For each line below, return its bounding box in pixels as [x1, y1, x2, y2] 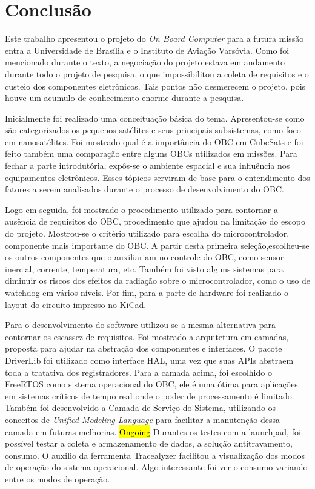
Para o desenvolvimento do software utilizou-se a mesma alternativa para [5, 318, 276, 331]
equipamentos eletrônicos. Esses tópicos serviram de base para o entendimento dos [5, 171, 310, 183]
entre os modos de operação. [5, 472, 110, 485]
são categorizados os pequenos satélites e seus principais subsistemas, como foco [5, 123, 301, 136]
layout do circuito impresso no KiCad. [5, 298, 147, 310]
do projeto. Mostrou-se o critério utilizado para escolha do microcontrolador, [5, 227, 290, 240]
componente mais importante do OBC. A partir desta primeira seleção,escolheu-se [5, 238, 310, 251]
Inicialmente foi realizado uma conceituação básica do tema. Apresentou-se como [5, 111, 305, 124]
